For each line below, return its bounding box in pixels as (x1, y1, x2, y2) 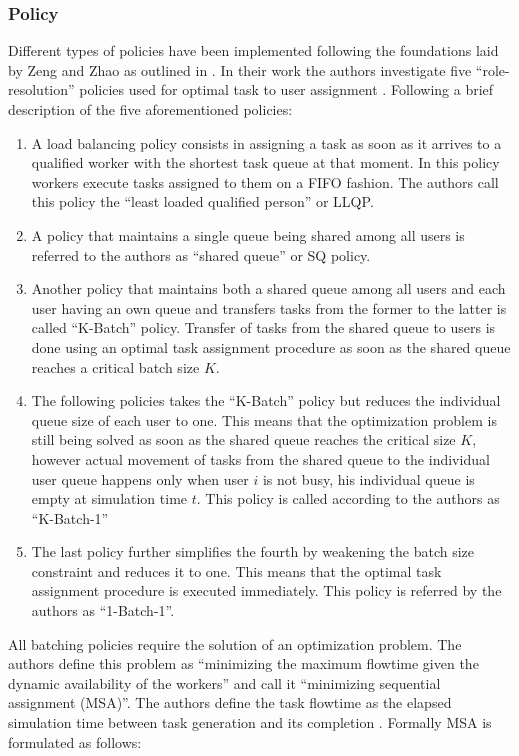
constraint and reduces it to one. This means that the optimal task (31, 560, 442, 581)
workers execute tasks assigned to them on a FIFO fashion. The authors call (31, 171, 499, 192)
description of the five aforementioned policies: (8, 99, 293, 119)
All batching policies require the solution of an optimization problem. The (8, 633, 462, 654)
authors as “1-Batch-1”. (31, 600, 175, 621)
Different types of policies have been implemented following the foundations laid (8, 40, 499, 61)
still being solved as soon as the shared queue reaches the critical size (31, 429, 456, 450)
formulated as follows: (8, 731, 142, 752)
